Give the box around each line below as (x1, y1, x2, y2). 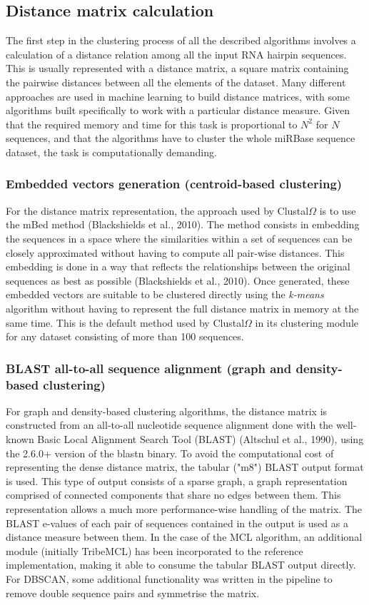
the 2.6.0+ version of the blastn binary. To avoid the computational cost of (6, 445, 334, 460)
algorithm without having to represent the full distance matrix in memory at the (6, 300, 359, 315)
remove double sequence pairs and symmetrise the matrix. (6, 585, 260, 600)
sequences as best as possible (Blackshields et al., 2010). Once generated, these (6, 273, 350, 288)
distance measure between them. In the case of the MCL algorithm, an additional (6, 529, 363, 544)
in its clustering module (255, 315, 358, 330)
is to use (319, 203, 356, 218)
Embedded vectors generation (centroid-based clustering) (6, 175, 343, 193)
